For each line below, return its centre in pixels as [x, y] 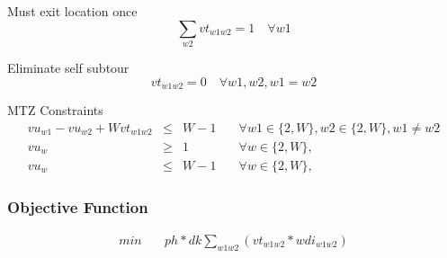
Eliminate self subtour [68, 67]
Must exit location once [72, 11]
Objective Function [78, 206]
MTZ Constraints [55, 109]
